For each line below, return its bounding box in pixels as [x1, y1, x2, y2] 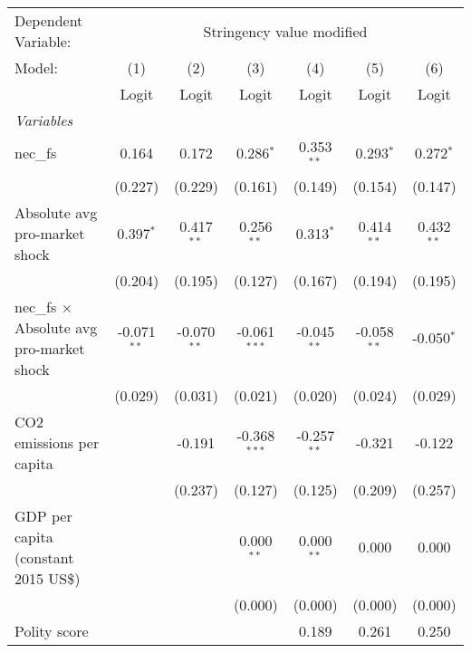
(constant [14, 546, 74, 568]
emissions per [14, 431, 100, 453]
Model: [14, 57, 59, 78]
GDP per [14, 504, 72, 526]
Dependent [14, 10, 83, 31]
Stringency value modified [203, 20, 368, 42]
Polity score [14, 619, 89, 641]
